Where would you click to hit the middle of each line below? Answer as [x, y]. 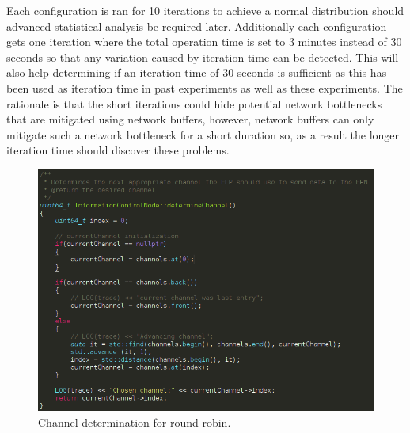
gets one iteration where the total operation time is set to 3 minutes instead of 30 [204, 42]
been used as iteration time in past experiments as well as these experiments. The [205, 87]
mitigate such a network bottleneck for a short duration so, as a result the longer [203, 134]
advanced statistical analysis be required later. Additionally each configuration [197, 26]
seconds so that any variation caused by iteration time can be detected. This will [203, 57]
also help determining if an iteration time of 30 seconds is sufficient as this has [197, 72]
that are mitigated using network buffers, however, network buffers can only [190, 119]
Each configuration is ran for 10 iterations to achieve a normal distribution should [205, 10]
